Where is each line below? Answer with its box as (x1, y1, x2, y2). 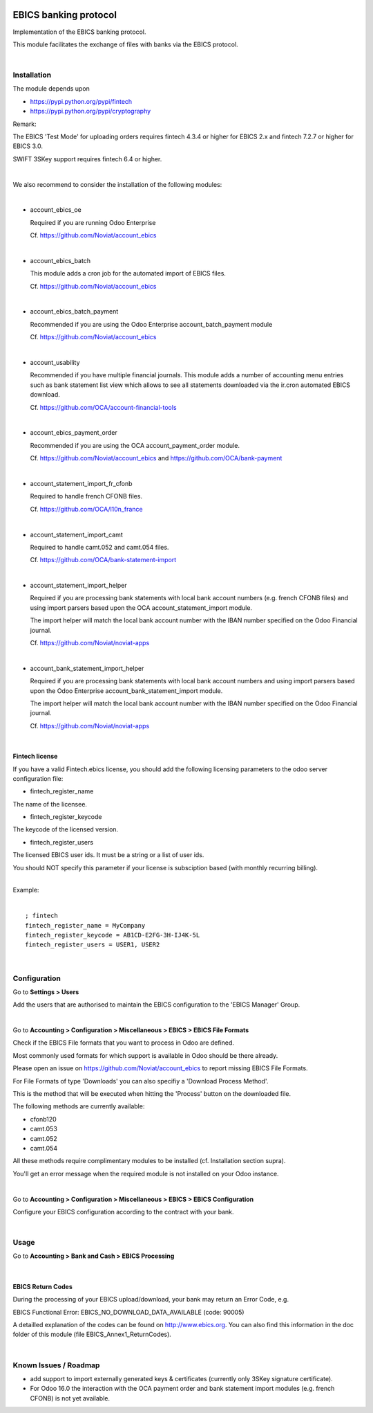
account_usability (30, 359, 80, 367)
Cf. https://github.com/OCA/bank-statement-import (30, 556, 177, 564)
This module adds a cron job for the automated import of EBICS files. (30, 269, 226, 278)
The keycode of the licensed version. (12, 825, 119, 834)
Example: (12, 886, 39, 894)
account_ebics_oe (30, 206, 82, 214)
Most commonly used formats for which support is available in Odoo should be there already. (12, 1051, 278, 1059)
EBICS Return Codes (12, 1282, 73, 1290)
